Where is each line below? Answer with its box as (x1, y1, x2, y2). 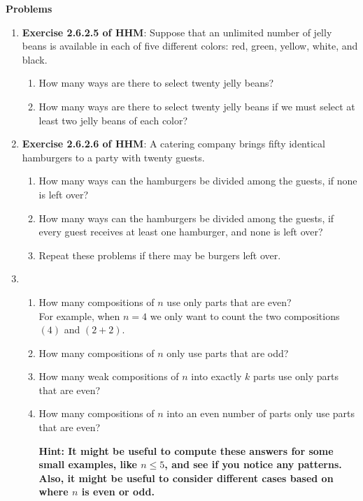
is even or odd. (81, 484, 155, 499)
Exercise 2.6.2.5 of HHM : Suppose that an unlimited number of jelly (22, 24, 332, 39)
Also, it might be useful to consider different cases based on (38, 470, 334, 485)
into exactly (191, 369, 242, 384)
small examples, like (38, 457, 137, 472)
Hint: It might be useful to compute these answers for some (38, 443, 334, 458)
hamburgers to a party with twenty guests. (22, 150, 205, 164)
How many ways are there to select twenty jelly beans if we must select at (38, 99, 355, 113)
